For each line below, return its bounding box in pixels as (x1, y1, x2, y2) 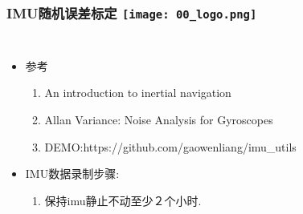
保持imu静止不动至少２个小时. (44, 192, 202, 208)
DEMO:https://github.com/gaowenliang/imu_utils (44, 138, 297, 155)
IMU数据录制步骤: (25, 165, 120, 182)
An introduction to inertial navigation (44, 84, 231, 101)
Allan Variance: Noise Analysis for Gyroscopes (44, 111, 273, 127)
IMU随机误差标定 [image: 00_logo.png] (6, 2, 257, 22)
